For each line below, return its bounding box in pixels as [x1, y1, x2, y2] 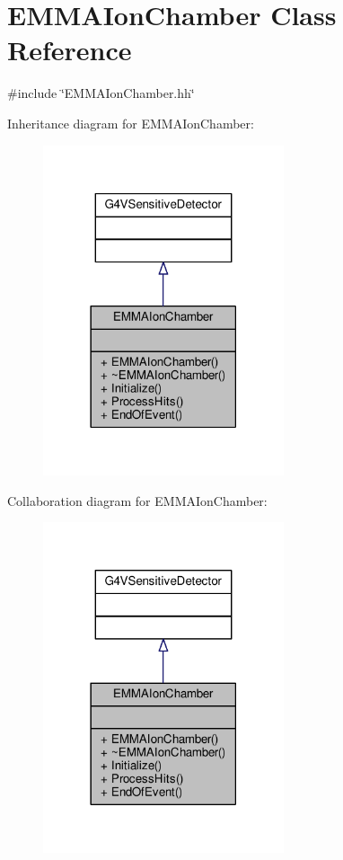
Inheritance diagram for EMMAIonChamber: [7, 113, 254, 132]
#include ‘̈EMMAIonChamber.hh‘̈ [7, 84, 195, 102]
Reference [7, 31, 132, 68]
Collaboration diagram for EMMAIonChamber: [7, 491, 268, 510]
